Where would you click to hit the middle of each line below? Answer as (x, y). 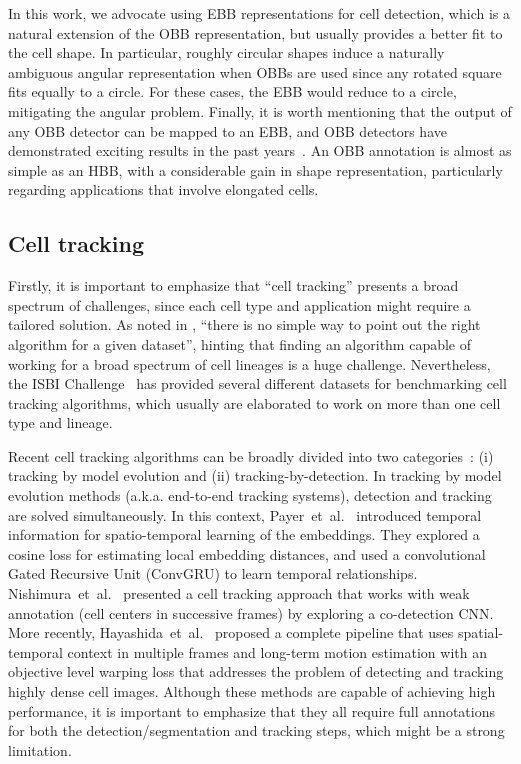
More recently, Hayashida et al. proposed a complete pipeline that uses (231, 632)
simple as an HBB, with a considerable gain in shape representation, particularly (255, 169)
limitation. (40, 749)
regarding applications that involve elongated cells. (163, 189)
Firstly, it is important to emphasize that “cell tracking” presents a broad (233, 285)
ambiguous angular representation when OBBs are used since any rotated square (255, 71)
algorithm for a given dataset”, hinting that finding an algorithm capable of (240, 343)
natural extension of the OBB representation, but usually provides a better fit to (255, 32)
